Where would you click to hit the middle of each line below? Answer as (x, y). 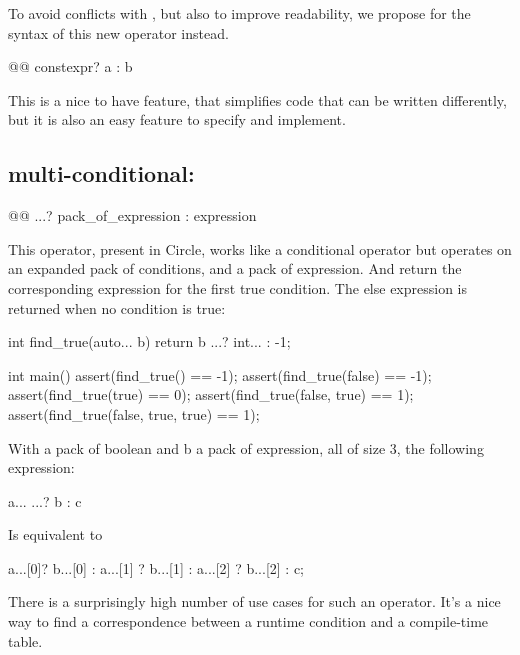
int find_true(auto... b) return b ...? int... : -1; (149, 341)
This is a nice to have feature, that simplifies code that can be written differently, (257, 99)
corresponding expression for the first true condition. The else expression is (238, 287)
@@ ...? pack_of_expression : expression (132, 215)
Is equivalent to (55, 534)
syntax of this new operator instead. (118, 32)
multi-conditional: (101, 173)
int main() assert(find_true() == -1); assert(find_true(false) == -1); (220, 374)
